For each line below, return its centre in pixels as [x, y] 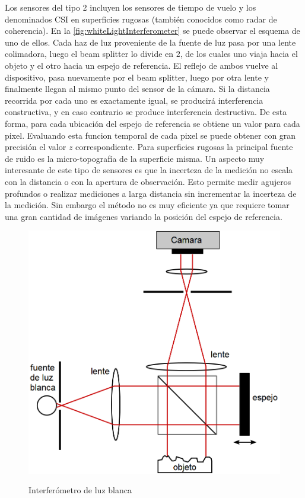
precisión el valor [36, 147]
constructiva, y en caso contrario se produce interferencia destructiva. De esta [146, 112]
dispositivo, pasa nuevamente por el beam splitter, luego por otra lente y [137, 77]
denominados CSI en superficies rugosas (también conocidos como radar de [141, 19]
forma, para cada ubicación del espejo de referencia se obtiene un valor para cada [152, 123]
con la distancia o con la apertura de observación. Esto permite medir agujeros [148, 181]
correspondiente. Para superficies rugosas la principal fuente [184, 147]
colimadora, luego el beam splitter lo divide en [89, 54]
